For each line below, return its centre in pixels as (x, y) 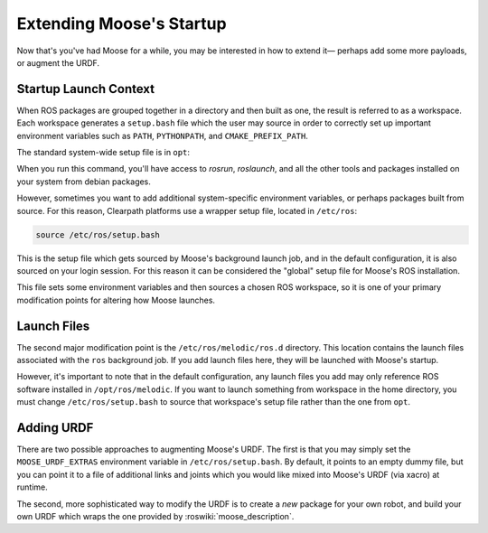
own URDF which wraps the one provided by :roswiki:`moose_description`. (155, 517)
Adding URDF (55, 428)
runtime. (33, 487)
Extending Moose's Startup (122, 23)
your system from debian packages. (84, 182)
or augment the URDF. (58, 62)
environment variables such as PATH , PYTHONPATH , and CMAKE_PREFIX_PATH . (163, 136)
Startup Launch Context (86, 89)
